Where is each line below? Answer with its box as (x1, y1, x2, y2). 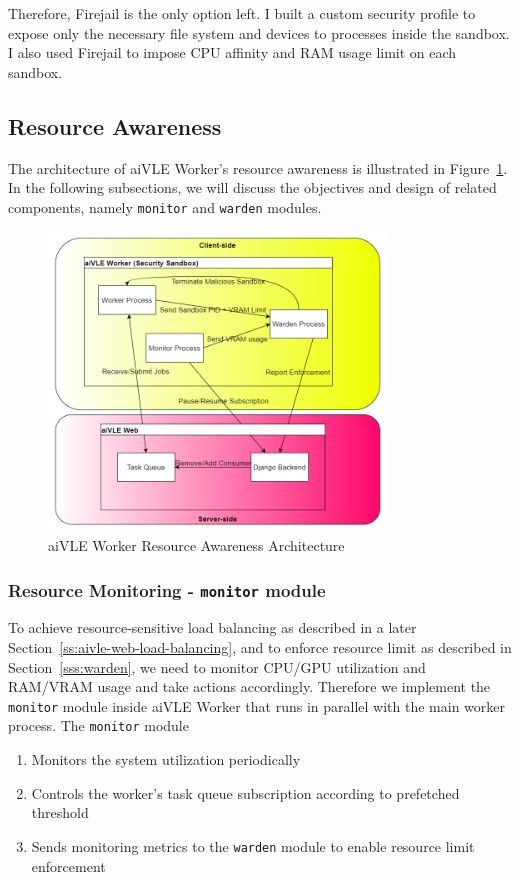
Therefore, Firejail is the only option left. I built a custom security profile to (8, 3, 476, 23)
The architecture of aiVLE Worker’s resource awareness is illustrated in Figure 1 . (8, 157, 508, 178)
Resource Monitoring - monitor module (8, 577, 326, 602)
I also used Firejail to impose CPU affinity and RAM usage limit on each (8, 42, 457, 63)
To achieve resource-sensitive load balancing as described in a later (8, 617, 417, 638)
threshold (31, 802, 89, 823)
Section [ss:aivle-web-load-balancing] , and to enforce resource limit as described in (8, 637, 512, 657)
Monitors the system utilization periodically (31, 749, 301, 770)
